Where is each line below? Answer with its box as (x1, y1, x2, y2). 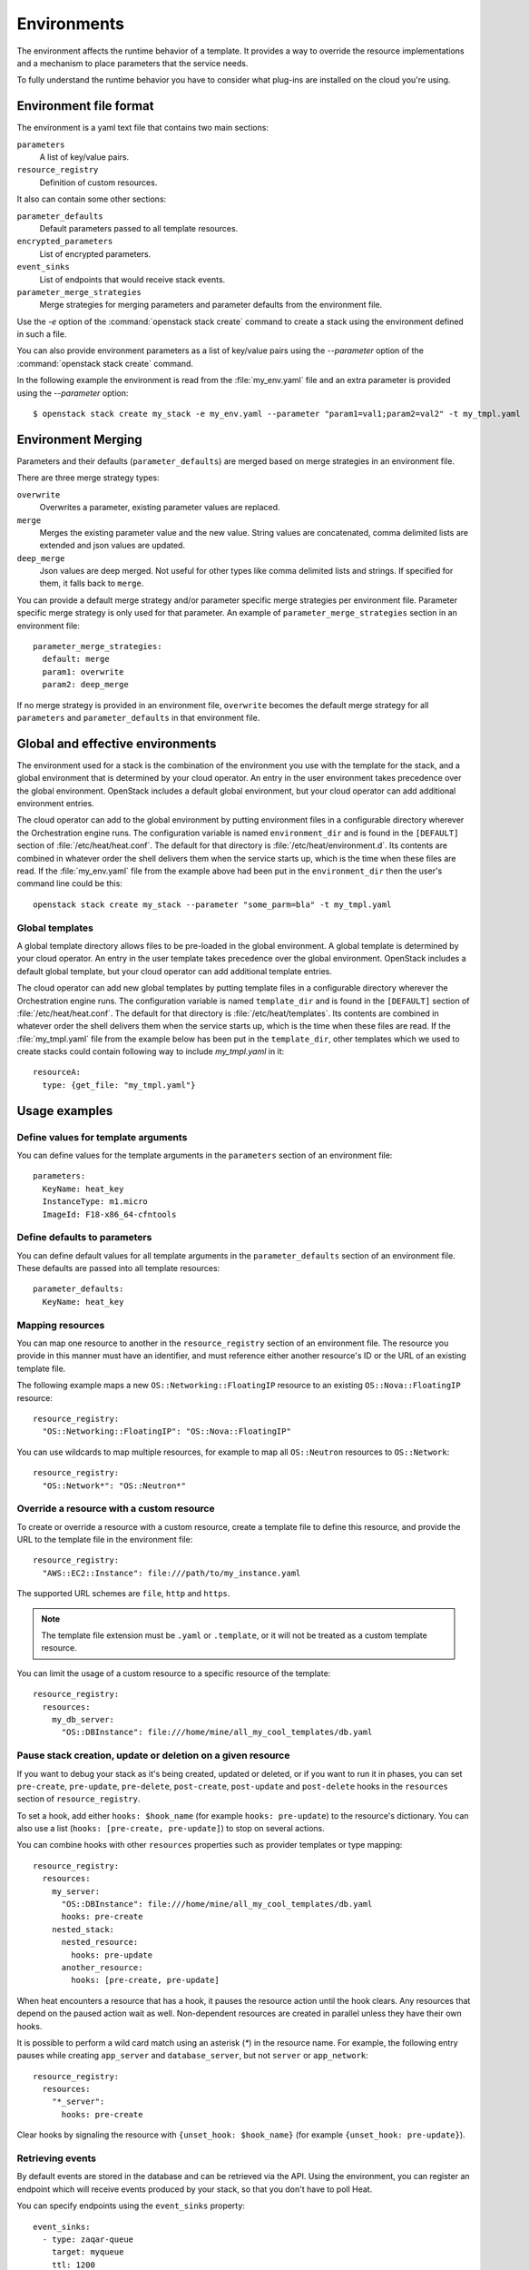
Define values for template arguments (16, 1130, 188, 1143)
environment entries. (16, 798, 94, 809)
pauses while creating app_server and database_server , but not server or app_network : (16, 2050, 369, 2061)
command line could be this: (16, 878, 122, 889)
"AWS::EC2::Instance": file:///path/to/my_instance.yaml (42, 1567, 301, 1578)
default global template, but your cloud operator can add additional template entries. (16, 965, 333, 976)
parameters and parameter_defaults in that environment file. (16, 712, 260, 723)
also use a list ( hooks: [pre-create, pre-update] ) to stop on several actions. (16, 1823, 326, 1834)
